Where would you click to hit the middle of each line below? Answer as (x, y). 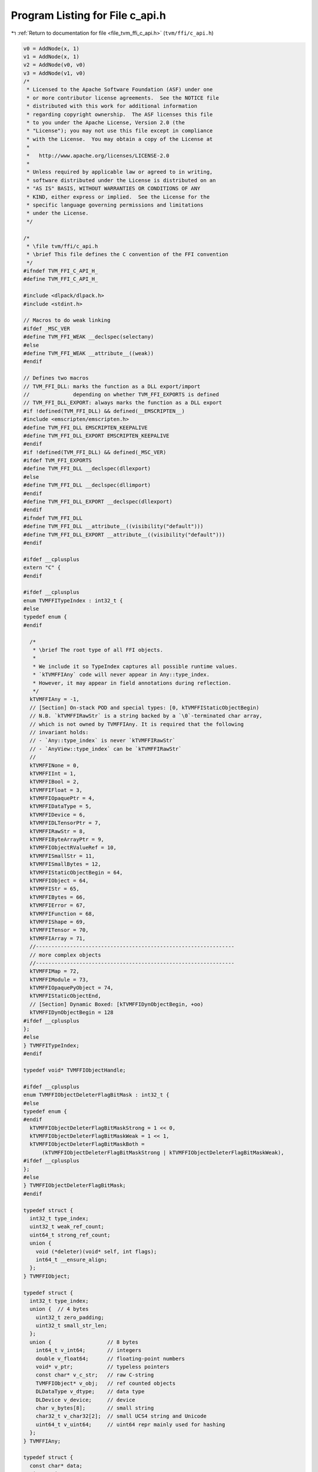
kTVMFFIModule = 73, (59, 979)
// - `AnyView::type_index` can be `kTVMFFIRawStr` (106, 749)
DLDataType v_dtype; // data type (90, 1392)
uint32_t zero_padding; (70, 1317)
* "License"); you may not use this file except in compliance (120, 131)
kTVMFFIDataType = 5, (61, 806)
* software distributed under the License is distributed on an (121, 180)
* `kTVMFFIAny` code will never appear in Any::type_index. (121, 675)
